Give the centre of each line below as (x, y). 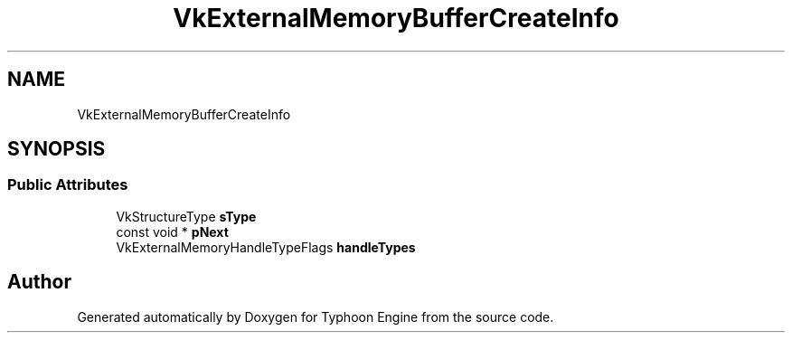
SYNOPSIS (57, 149)
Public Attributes (68, 185)
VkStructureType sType (186, 216)
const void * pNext (172, 231)
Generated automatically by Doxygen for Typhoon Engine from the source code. (316, 316)
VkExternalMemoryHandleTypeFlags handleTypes (266, 247)
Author (39, 282)
